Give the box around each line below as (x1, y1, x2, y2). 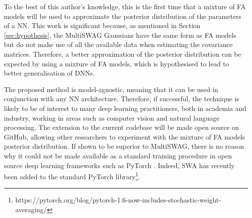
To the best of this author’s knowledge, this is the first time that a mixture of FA (4, 1, 246, 11)
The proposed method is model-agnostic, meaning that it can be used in (4, 84, 219, 94)
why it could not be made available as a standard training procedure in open (4, 150, 232, 160)
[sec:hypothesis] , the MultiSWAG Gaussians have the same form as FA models (4, 30, 236, 40)
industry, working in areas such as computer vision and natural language (4, 112, 220, 123)
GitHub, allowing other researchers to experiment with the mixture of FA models (4, 131, 245, 141)
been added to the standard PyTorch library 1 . (4, 170, 141, 181)
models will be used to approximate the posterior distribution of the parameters (4, 11, 241, 21)
